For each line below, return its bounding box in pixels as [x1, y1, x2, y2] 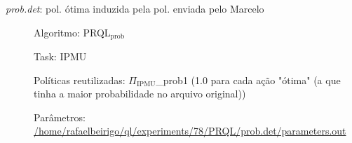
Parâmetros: [34, 109, 86, 124]
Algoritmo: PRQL [34, 25, 111, 39]
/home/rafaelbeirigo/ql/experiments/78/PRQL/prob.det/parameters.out [34, 123, 346, 138]
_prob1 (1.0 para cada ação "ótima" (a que [156, 72, 341, 87]
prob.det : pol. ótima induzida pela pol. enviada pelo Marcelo [6, 1, 264, 15]
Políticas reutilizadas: [34, 72, 126, 87]
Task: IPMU [34, 49, 87, 64]
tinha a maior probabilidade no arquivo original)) [34, 86, 246, 101]
